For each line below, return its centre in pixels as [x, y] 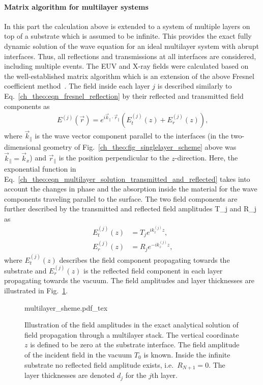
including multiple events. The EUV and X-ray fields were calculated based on [126, 66]
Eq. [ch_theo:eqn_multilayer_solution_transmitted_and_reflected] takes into [127, 178]
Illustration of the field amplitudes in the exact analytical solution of [131, 325]
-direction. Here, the [206, 158]
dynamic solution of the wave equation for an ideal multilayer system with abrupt [131, 46]
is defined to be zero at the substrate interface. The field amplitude [135, 345]
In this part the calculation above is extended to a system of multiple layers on [127, 26]
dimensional [23, 146]
